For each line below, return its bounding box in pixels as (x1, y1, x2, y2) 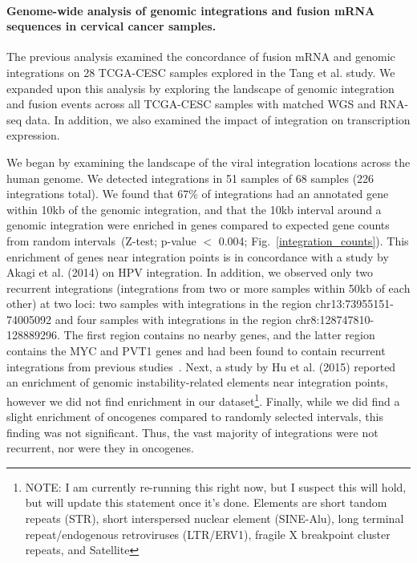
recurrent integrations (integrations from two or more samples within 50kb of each (6, 279, 411, 296)
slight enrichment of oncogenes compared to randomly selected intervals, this (6, 408, 383, 425)
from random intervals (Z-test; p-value (6, 232, 196, 249)
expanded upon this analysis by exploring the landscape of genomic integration (6, 79, 395, 96)
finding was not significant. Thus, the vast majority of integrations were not (6, 423, 379, 440)
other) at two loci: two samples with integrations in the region (6, 295, 312, 312)
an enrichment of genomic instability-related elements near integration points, (6, 374, 388, 391)
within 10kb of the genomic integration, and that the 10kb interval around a (6, 200, 382, 217)
